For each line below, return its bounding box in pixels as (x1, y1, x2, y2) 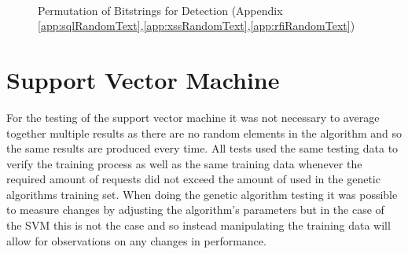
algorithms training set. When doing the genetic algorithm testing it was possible (6, 186, 398, 202)
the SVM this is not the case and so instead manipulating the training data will (6, 217, 391, 234)
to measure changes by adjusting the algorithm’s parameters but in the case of (6, 201, 384, 218)
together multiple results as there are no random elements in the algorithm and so (6, 124, 402, 141)
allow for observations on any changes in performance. (6, 232, 266, 248)
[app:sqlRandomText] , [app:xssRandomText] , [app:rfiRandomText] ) (38, 17, 355, 34)
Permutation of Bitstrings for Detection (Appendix (38, 2, 283, 18)
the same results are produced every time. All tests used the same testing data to (6, 140, 399, 156)
